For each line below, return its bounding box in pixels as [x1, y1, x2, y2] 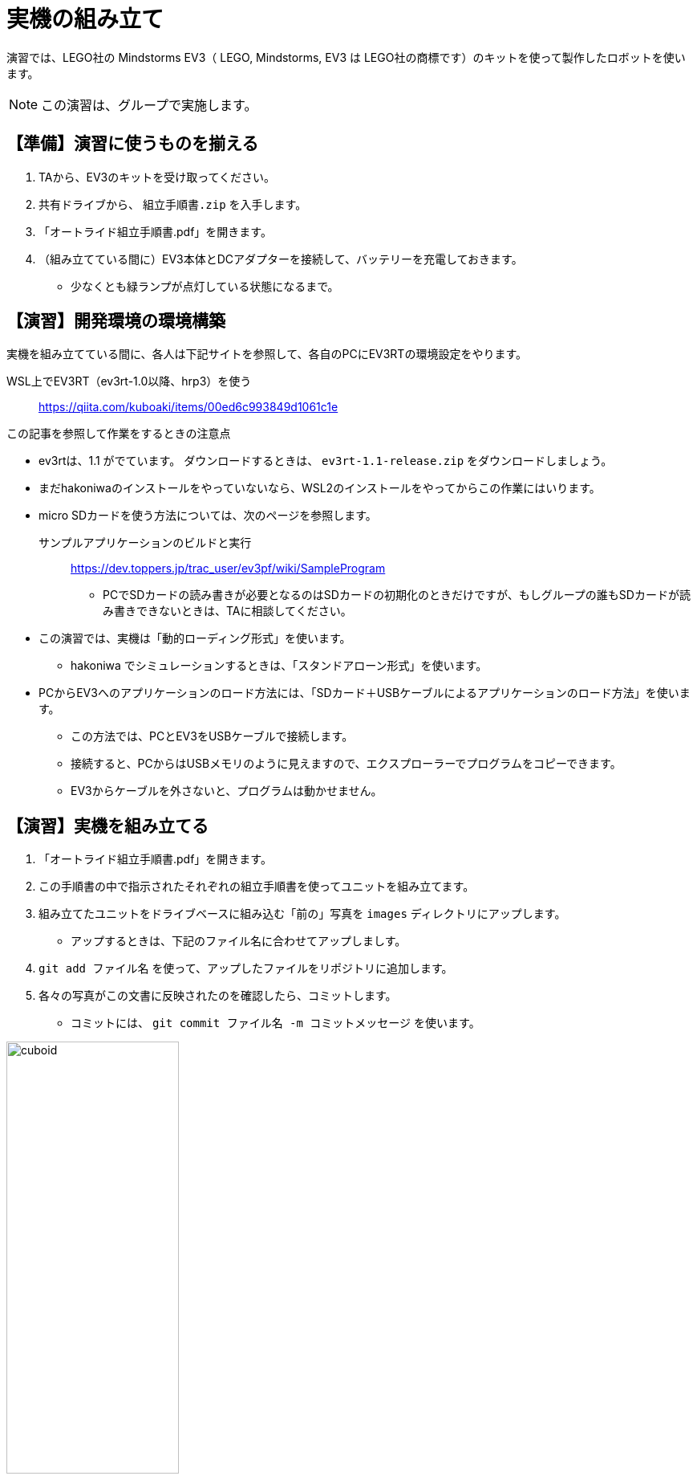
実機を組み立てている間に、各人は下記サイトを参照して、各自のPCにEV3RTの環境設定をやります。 [6, 347, 527, 361]
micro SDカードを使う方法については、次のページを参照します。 [38, 508, 377, 523]
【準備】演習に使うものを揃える [6, 133, 259, 154]
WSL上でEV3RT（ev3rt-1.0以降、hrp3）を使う [6, 374, 252, 389]
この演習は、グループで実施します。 [41, 96, 257, 113]
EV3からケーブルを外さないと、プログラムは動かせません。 [71, 784, 383, 798]
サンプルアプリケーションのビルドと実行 [38, 536, 252, 550]
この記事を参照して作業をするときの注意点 [6, 426, 231, 441]
